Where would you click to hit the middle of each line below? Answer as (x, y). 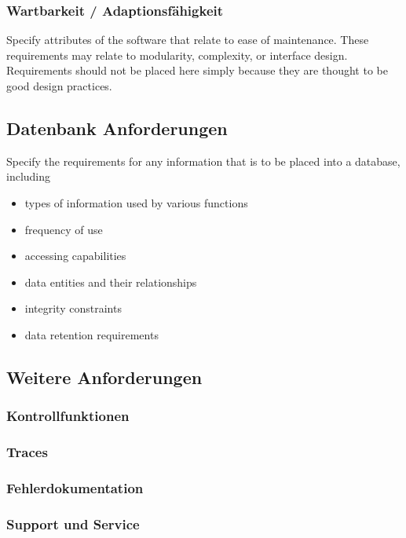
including (29, 176)
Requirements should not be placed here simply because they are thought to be (197, 70)
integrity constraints (73, 308)
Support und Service (73, 523)
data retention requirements (91, 334)
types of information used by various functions (136, 202)
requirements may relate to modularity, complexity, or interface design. (177, 55)
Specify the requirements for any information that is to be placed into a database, (203, 161)
